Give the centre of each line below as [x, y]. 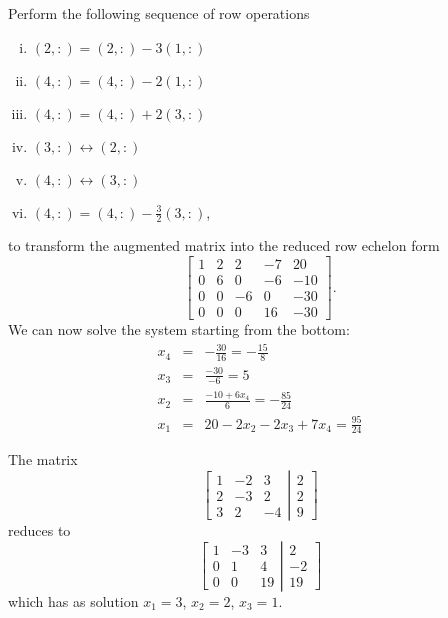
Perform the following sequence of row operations [159, 13]
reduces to [39, 530]
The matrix [43, 459]
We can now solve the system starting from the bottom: [179, 329]
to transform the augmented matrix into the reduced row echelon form [224, 245]
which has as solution [73, 600]
